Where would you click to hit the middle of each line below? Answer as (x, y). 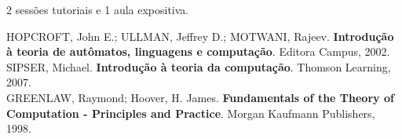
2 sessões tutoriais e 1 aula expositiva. (98, 9)
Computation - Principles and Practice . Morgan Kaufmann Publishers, (191, 113)
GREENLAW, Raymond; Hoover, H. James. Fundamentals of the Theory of (200, 97)
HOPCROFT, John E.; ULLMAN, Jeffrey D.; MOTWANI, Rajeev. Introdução (200, 36)
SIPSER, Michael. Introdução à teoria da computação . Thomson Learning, (199, 66)
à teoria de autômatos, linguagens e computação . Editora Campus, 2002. (198, 51)
